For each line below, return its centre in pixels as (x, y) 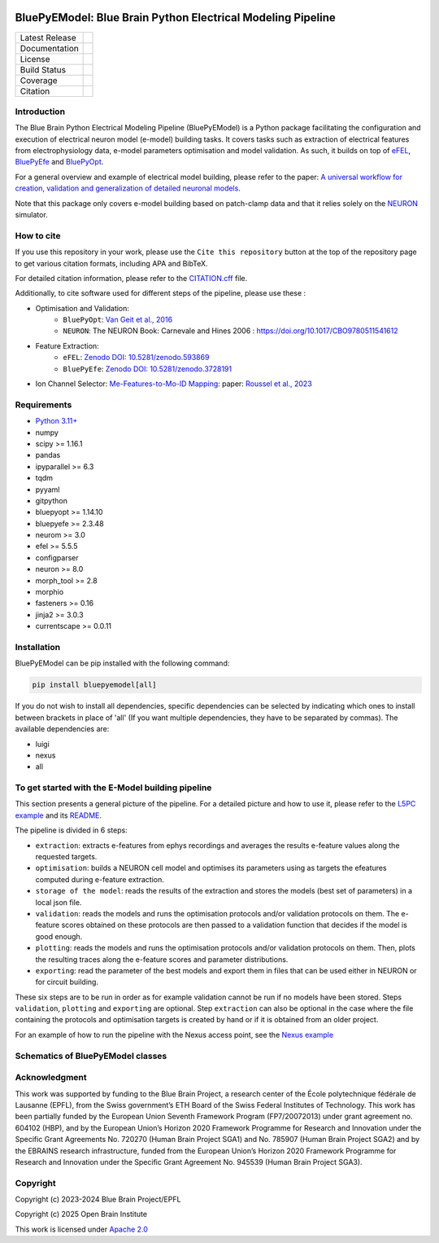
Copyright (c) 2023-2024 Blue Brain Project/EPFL (98, 1199)
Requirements (43, 405)
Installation (38, 647)
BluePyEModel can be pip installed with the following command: (122, 663)
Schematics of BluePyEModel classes (91, 1056)
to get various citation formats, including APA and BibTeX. (111, 263)
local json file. (59, 902)
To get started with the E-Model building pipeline (113, 788)
